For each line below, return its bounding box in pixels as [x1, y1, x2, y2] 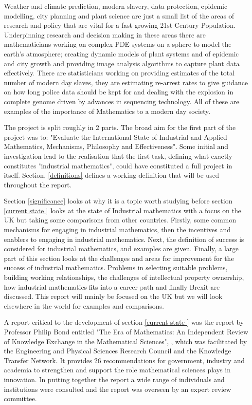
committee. [4, 393, 37, 404]
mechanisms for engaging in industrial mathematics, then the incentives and [4, 224, 231, 235]
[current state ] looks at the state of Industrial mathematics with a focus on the [4, 205, 241, 215]
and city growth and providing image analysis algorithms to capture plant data [4, 58, 240, 68]
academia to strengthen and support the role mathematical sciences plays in [4, 365, 231, 375]
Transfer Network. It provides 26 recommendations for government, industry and [4, 355, 245, 365]
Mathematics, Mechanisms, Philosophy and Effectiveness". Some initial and [4, 141, 229, 151]
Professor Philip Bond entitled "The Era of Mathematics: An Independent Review [4, 327, 249, 336]
